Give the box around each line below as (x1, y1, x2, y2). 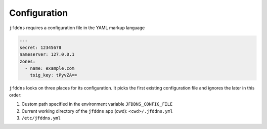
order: (9, 92, 22, 98)
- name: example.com (25, 66, 75, 71)
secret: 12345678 (19, 44, 62, 50)
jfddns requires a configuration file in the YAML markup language (9, 25, 145, 31)
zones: (19, 58, 36, 64)
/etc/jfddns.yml (21, 115, 61, 121)
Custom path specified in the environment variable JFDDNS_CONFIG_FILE (21, 101, 173, 107)
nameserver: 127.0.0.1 (19, 52, 75, 57)
